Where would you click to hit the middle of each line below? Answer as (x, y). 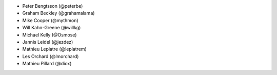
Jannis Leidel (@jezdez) (48, 42)
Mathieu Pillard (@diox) (47, 64)
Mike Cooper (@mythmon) (51, 20)
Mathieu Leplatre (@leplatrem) (54, 49)
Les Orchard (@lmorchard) (51, 56)
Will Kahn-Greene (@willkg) (52, 28)
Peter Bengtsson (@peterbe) (53, 6)
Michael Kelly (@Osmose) (50, 35)
